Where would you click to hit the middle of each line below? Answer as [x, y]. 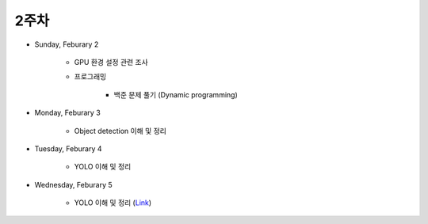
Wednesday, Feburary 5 [73, 184]
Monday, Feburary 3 [67, 113]
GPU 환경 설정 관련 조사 [111, 62]
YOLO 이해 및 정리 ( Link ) [113, 203]
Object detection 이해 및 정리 [120, 131]
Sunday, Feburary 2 [67, 44]
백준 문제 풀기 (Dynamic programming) [176, 94]
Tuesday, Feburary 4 [68, 148]
